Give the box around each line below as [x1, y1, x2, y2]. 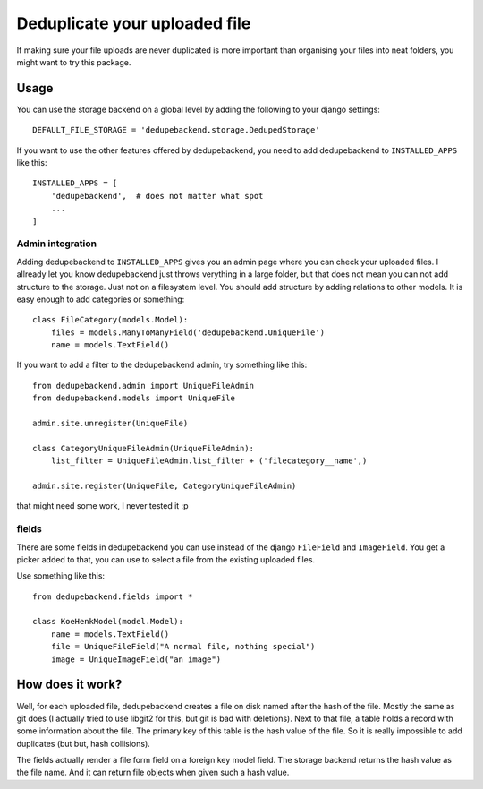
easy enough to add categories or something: [16, 294, 185, 304]
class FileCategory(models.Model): [32, 314, 189, 325]
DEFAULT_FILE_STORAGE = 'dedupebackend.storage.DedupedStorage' [32, 125, 321, 135]
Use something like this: [16, 570, 106, 581]
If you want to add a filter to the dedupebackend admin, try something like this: [16, 359, 308, 371]
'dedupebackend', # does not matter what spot [50, 191, 264, 201]
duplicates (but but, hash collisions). [16, 738, 151, 749]
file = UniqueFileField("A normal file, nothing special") [50, 641, 316, 652]
